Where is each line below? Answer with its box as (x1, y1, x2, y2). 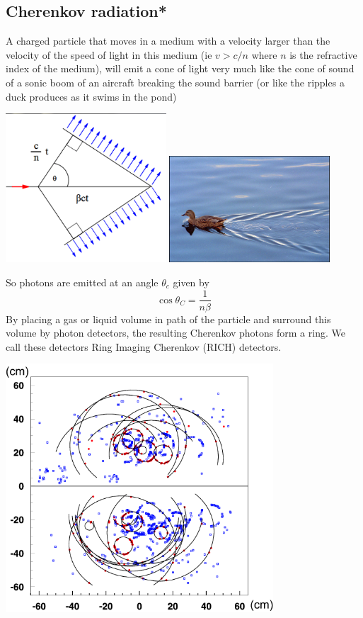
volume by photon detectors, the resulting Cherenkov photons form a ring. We (6, 325, 345, 340)
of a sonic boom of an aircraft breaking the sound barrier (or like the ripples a (6, 74, 345, 89)
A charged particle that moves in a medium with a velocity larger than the (6, 33, 330, 48)
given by (173, 274, 209, 289)
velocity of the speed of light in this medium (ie (6, 47, 212, 62)
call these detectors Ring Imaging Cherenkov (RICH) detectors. (6, 339, 282, 354)
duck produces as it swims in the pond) (6, 89, 177, 103)
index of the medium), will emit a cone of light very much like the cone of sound (6, 61, 355, 76)
